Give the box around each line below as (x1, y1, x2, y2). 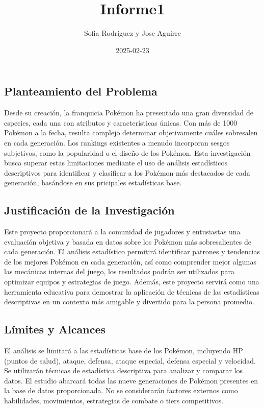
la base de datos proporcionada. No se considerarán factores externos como (4, 385, 238, 396)
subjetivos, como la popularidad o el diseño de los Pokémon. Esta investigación (4, 147, 251, 158)
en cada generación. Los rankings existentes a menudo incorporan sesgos (4, 137, 230, 148)
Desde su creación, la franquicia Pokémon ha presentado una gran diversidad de (4, 107, 253, 118)
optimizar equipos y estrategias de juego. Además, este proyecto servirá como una (4, 276, 259, 287)
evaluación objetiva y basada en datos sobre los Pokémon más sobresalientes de (4, 236, 251, 247)
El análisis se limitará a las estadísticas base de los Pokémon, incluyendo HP (4, 345, 243, 356)
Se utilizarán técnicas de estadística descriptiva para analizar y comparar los (4, 365, 243, 376)
